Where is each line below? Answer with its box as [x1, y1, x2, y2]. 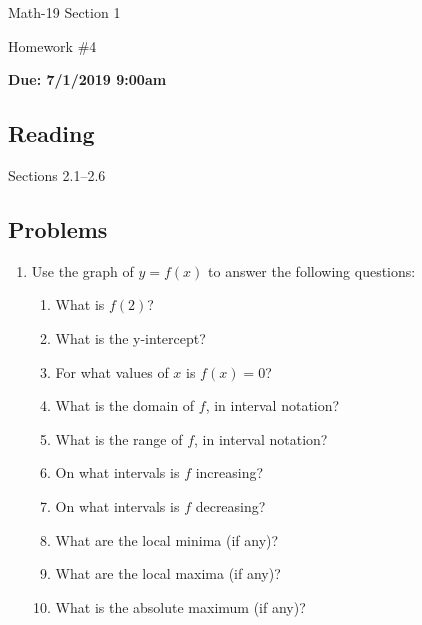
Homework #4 [8, 35, 97, 56]
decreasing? [195, 495, 266, 516]
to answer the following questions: [208, 260, 416, 281]
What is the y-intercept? [55, 327, 206, 348]
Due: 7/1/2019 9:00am [8, 69, 167, 90]
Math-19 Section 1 [8, 2, 121, 22]
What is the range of [55, 428, 183, 449]
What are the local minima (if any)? [55, 529, 279, 550]
